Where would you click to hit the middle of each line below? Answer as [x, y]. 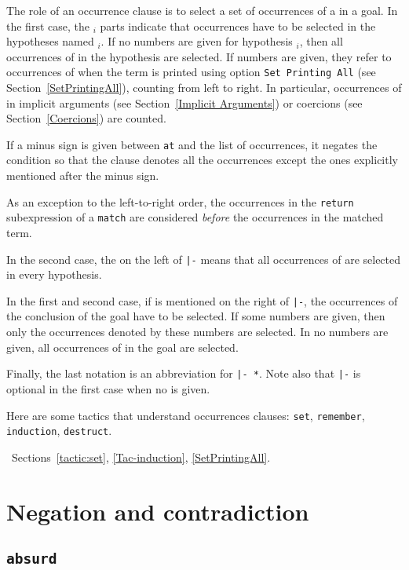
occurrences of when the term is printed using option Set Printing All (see [191, 72]
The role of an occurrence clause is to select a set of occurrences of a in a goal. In [202, 10]
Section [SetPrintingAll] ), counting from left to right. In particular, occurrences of [204, 88]
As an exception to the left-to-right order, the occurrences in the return [180, 201]
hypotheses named [50, 41]
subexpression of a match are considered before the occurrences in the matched [195, 217]
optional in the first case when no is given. [108, 388]
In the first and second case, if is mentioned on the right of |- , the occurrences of [202, 300]
